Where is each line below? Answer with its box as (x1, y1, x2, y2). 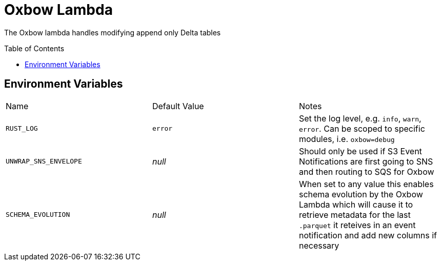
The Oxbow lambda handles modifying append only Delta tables (4, 28, 221, 37)
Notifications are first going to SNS (298, 156, 433, 167)
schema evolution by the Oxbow (298, 189, 423, 199)
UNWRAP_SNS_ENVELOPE (6, 157, 82, 166)
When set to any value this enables (298, 178, 434, 189)
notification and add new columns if (298, 230, 437, 240)
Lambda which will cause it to (298, 199, 413, 210)
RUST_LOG (6, 125, 38, 133)
